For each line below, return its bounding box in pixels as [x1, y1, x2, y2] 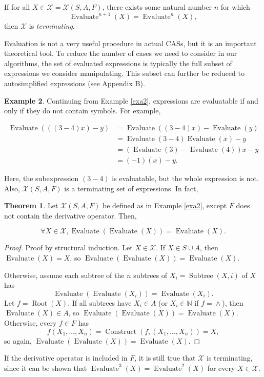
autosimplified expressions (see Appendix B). [4, 78, 145, 89]
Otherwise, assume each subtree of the [4, 269, 125, 280]
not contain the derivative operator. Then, [4, 210, 137, 221]
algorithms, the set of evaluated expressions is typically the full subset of [4, 57, 232, 68]
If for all [4, 2, 30, 12]
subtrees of [133, 269, 168, 280]
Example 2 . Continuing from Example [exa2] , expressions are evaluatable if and [4, 95, 258, 106]
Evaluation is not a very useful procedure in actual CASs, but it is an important [4, 37, 257, 48]
